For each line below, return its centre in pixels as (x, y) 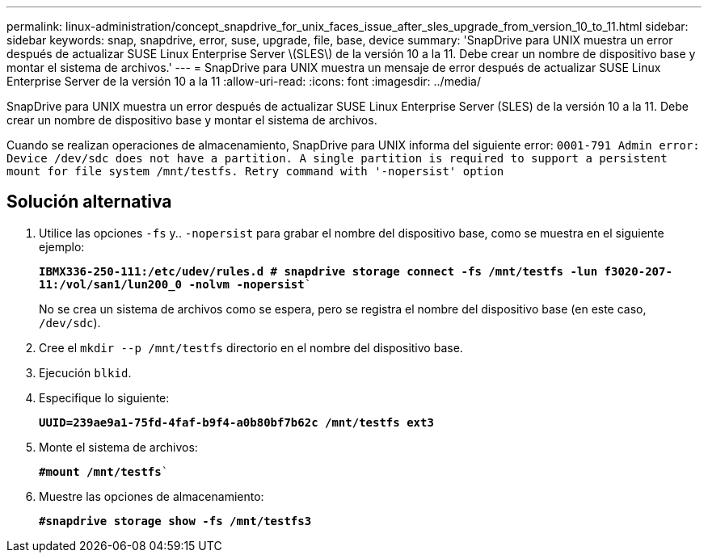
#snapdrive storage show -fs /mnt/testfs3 (175, 521)
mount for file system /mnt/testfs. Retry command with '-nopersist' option (255, 171)
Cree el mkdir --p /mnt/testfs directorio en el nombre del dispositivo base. (251, 347)
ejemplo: (62, 246)
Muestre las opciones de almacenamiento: (152, 496)
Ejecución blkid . (85, 372)
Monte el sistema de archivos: (118, 447)
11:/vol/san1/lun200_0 (111, 284)
